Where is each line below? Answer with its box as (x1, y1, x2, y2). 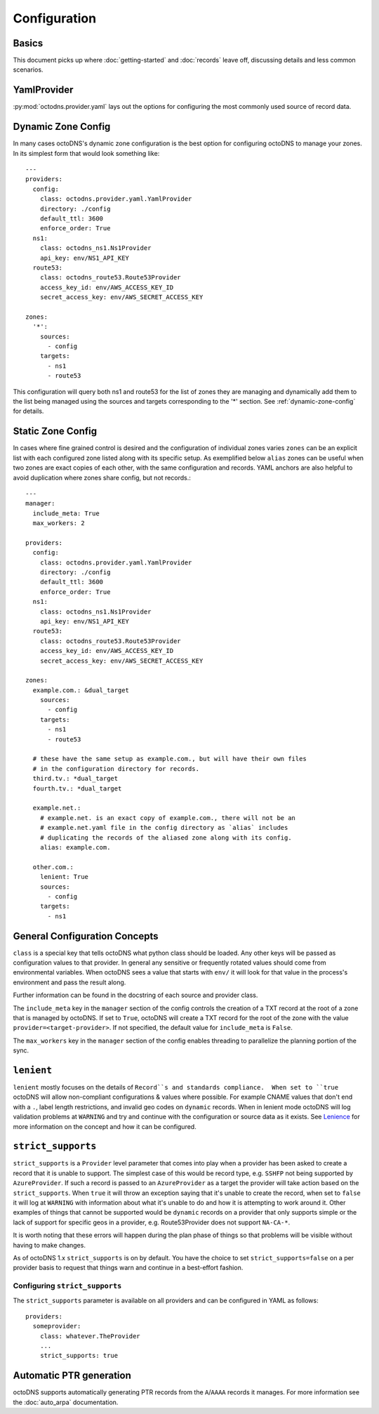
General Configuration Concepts (13, 930, 159, 942)
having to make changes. (13, 1241, 86, 1249)
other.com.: (32, 863, 74, 871)
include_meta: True (32, 509, 100, 517)
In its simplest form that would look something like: (13, 149, 160, 157)
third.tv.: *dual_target (32, 774, 119, 783)
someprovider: (32, 1322, 81, 1330)
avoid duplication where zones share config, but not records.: (13, 473, 191, 482)
